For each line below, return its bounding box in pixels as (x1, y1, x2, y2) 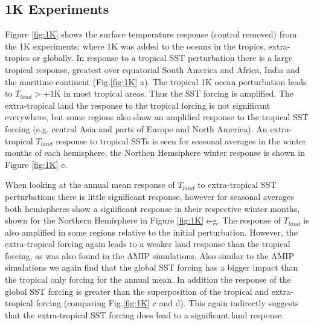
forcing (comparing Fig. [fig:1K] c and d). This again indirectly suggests (36, 297, 299, 309)
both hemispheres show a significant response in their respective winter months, (5, 202, 300, 214)
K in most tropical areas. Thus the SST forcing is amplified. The (54, 87, 294, 100)
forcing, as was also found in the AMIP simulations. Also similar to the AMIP (5, 249, 294, 262)
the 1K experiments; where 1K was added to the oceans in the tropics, (5, 39, 266, 52)
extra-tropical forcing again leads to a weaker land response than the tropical (5, 237, 290, 250)
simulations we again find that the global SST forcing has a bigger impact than (5, 261, 298, 274)
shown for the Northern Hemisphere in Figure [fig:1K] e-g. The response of (5, 214, 281, 227)
